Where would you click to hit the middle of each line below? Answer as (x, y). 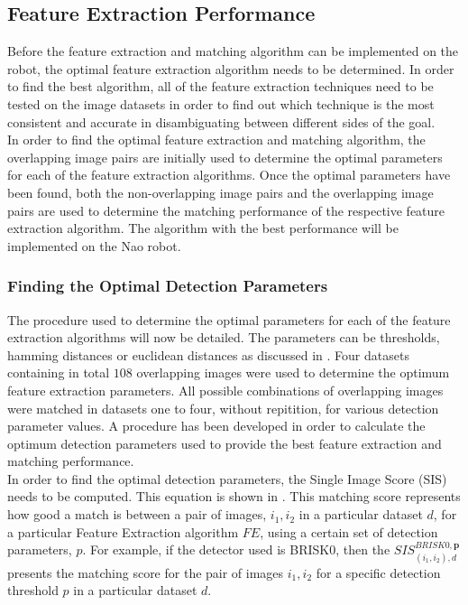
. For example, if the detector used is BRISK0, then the (236, 549)
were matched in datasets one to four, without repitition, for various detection (223, 408)
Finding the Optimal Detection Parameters (168, 286)
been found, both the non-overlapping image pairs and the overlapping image (220, 192)
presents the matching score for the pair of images (146, 572)
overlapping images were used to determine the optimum (293, 372)
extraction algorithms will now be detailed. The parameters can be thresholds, (224, 337)
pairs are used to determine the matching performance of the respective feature (226, 210)
